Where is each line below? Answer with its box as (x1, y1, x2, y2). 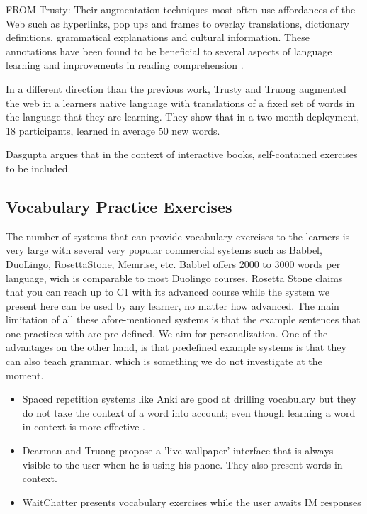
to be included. (6, 160, 71, 175)
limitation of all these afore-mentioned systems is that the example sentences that (6, 312, 361, 327)
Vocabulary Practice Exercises (6, 195, 232, 217)
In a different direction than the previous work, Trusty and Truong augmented (6, 81, 346, 96)
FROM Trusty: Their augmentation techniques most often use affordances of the (6, 2, 356, 16)
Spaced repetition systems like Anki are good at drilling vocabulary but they (22, 391, 356, 406)
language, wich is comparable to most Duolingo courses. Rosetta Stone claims (6, 270, 343, 285)
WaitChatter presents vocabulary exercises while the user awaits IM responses (22, 494, 361, 509)
